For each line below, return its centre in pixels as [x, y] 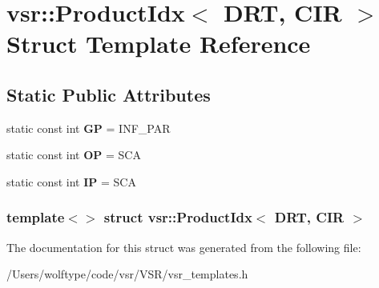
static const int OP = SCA [74, 155]
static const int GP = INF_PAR [89, 128]
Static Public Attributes [109, 94]
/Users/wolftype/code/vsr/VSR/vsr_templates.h [127, 274]
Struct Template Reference [159, 44]
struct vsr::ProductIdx [178, 217]
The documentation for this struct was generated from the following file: [184, 247]
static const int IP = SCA [71, 181]
